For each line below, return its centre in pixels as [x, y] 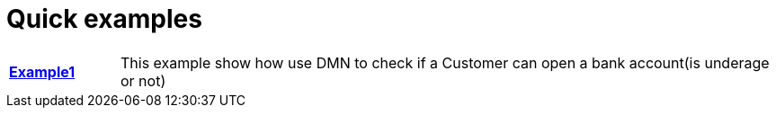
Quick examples [104, 19]
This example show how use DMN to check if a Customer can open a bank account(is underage [445, 62]
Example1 [42, 71]
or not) [143, 80]
